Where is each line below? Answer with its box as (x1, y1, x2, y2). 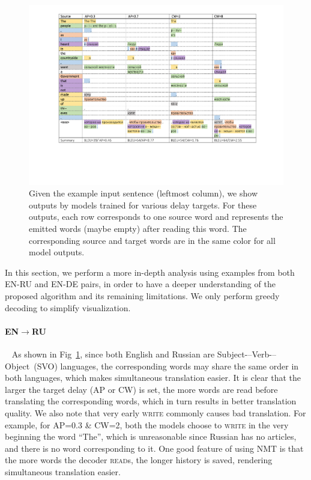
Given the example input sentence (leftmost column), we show (29, 187, 258, 199)
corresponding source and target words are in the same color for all (29, 234, 276, 246)
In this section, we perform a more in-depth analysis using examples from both (5, 266, 295, 278)
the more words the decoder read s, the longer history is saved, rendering (5, 454, 273, 466)
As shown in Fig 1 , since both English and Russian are (11, 347, 215, 360)
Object (5, 359, 30, 372)
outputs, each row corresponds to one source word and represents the (29, 210, 283, 223)
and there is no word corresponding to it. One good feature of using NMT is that (5, 442, 304, 454)
